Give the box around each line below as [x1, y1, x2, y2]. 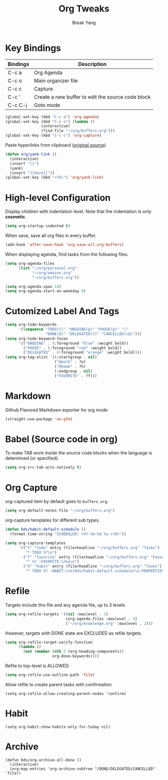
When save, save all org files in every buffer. [5, 232, 96, 238]
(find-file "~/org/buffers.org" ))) [40, 128, 115, 133]
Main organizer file [34, 77, 78, 84]
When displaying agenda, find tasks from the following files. [5, 251, 129, 257]
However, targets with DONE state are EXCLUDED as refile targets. [5, 630, 142, 636]
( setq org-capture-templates [5, 541, 66, 546]
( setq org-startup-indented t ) [5, 223, 70, 228]
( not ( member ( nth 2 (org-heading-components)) [23, 649, 124, 654]
